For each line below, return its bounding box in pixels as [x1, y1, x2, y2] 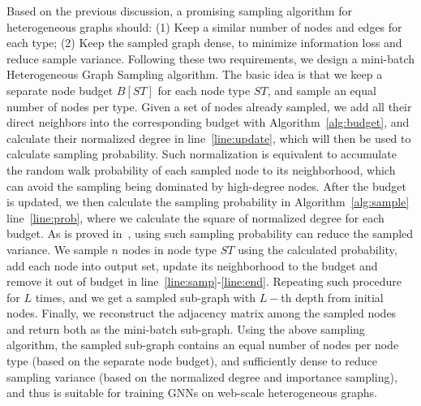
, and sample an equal [267, 81, 376, 98]
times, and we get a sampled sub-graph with [35, 288, 256, 305]
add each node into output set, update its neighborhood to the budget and [6, 257, 378, 274]
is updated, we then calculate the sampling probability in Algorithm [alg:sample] [6, 193, 410, 210]
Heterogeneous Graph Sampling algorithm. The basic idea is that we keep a [6, 66, 383, 83]
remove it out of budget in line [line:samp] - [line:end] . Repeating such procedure [6, 273, 402, 290]
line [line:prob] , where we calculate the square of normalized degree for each [6, 209, 384, 226]
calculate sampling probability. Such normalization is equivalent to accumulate [6, 145, 397, 162]
